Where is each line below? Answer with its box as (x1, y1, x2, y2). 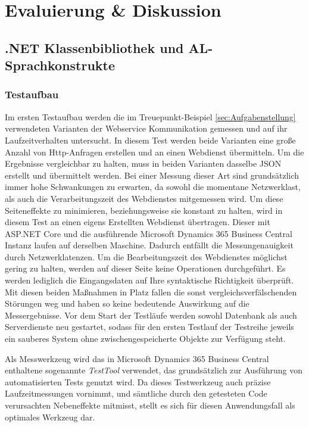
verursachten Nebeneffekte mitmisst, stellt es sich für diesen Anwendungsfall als (5, 399, 295, 412)
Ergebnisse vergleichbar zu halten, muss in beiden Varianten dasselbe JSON (5, 157, 282, 170)
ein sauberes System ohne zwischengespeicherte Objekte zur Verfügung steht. (5, 332, 286, 345)
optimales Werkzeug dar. (5, 410, 95, 423)
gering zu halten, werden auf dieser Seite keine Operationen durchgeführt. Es (5, 262, 286, 275)
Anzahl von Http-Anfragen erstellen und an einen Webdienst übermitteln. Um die (5, 145, 304, 158)
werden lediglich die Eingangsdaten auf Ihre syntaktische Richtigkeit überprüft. (5, 274, 294, 286)
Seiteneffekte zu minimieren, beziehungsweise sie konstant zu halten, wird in (5, 204, 283, 216)
